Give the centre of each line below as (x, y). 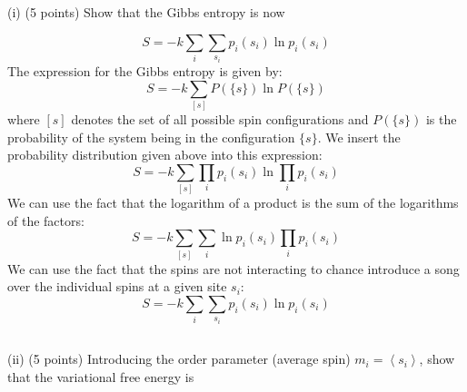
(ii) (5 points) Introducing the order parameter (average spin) (179, 359)
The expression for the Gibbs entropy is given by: (145, 71)
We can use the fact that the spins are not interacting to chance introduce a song (233, 268)
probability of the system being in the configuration (151, 137)
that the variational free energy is (101, 376)
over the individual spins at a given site (117, 286)
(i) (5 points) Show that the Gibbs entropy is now (146, 12)
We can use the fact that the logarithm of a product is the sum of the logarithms (233, 203)
